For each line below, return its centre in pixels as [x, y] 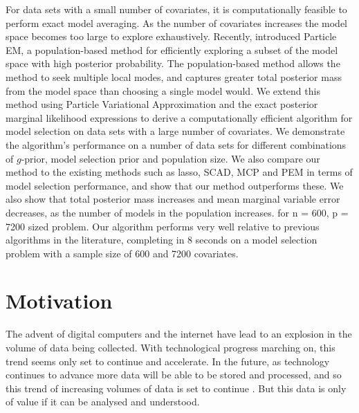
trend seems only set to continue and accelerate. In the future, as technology [168, 361]
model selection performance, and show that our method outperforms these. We [175, 185]
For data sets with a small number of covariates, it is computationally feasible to [176, 9]
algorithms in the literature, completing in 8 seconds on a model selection [162, 240]
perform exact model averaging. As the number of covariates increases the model [176, 22]
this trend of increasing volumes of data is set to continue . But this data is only [176, 388]
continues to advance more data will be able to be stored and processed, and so [174, 375]
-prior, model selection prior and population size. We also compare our [171, 158]
